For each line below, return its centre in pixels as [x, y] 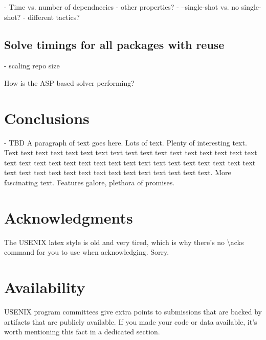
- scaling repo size [32, 66]
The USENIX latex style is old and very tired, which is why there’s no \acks [124, 242]
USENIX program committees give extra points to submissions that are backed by [133, 312]
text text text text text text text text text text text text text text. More [118, 172]
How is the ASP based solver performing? [69, 82]
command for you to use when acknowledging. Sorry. [87, 252]
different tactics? [54, 17]
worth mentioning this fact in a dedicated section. [82, 332]
